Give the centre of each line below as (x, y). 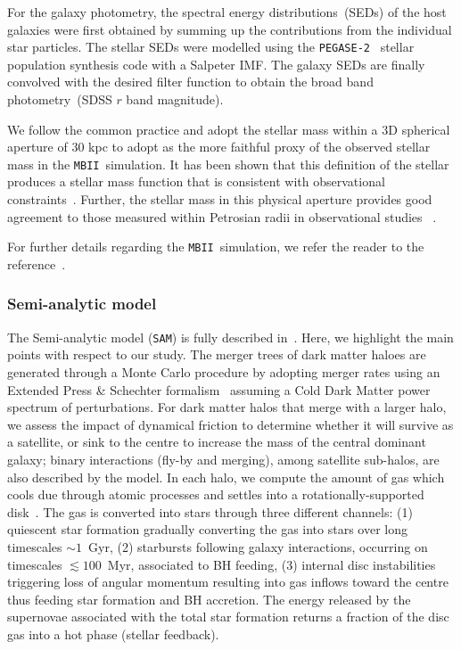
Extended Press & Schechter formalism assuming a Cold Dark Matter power (219, 389)
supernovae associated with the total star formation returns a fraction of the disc (228, 617)
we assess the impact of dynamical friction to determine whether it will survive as (230, 424)
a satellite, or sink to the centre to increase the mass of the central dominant (217, 442)
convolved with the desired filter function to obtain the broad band (190, 82)
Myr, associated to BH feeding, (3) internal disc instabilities (272, 564)
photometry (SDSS (60, 99)
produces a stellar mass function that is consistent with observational (196, 181)
